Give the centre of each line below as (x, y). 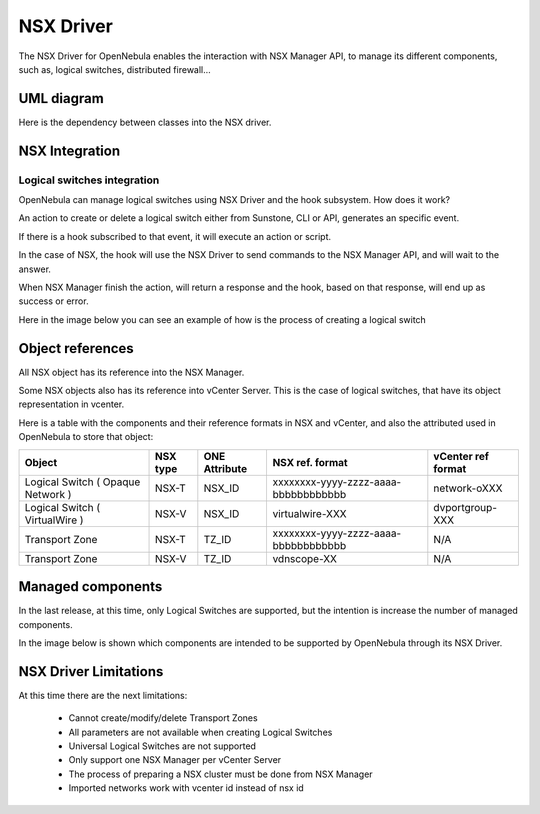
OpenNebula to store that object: (86, 437)
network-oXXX (468, 488)
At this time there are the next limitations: (103, 695)
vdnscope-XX (305, 558)
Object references (76, 348)
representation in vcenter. (71, 404)
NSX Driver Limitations (91, 671)
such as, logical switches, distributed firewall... (115, 69)
